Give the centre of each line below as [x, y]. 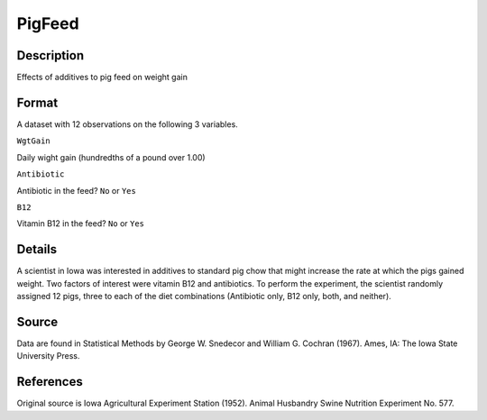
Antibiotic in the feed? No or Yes [77, 190]
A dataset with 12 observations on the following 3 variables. [127, 124]
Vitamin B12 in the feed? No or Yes [80, 224]
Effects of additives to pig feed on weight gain [102, 78]
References [50, 382]
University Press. [48, 356]
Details [37, 249]
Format [37, 102]
